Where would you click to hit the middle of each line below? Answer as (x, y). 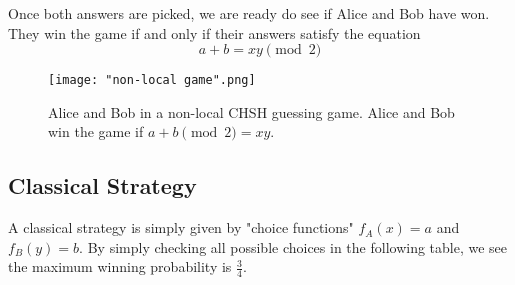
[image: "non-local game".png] (152, 80)
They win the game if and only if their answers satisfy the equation (214, 32)
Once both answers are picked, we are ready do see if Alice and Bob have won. (249, 13)
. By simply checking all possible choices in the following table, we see (293, 246)
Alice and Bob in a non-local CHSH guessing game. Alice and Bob (251, 111)
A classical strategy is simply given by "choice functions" (181, 227)
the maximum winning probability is (120, 266)
